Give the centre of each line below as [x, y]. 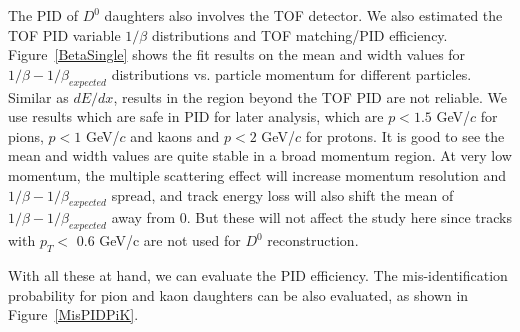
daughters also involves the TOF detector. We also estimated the [303, 15]
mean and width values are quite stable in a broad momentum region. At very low [260, 155]
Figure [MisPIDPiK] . [73, 314]
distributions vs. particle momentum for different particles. [291, 73]
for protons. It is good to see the [405, 135]
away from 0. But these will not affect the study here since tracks [311, 217]
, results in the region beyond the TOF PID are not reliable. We [310, 96]
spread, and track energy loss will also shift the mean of [282, 194]
